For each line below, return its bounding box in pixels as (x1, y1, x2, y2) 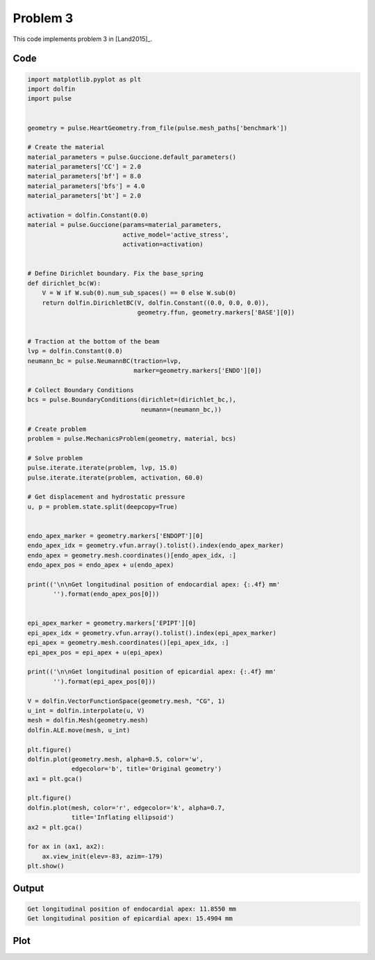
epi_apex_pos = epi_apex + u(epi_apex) (27, 648, 163, 656)
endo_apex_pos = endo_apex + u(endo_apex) (27, 561, 174, 569)
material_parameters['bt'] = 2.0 (27, 192, 142, 200)
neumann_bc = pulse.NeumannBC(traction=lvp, (27, 357, 182, 364)
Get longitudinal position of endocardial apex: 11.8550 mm (27, 904, 237, 913)
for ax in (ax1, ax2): (27, 843, 105, 850)
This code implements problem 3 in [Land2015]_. (12, 35, 153, 43)
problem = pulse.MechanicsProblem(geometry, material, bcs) (27, 435, 237, 442)
